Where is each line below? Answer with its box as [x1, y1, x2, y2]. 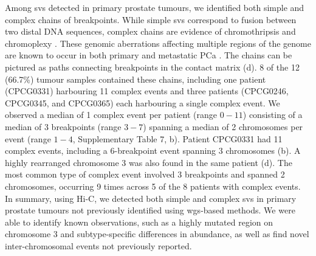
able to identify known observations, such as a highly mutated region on [5, 215, 273, 228]
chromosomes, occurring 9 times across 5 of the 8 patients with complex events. [5, 179, 301, 192]
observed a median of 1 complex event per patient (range [5, 108, 218, 121]
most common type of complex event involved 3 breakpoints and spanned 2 [5, 168, 285, 181]
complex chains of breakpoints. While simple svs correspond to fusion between [5, 13, 297, 26]
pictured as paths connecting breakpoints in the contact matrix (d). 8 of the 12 [5, 60, 300, 73]
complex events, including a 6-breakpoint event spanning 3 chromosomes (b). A [5, 144, 301, 157]
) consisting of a [242, 108, 303, 121]
